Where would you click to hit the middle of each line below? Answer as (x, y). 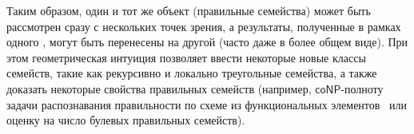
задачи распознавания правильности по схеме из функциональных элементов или (207, 104)
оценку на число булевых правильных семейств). (126, 120)
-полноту (362, 88)
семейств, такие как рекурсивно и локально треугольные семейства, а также (192, 73)
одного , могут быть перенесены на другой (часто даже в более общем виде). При (207, 42)
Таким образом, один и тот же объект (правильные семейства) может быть (189, 10)
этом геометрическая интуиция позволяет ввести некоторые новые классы (186, 57)
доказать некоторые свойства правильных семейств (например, (159, 88)
